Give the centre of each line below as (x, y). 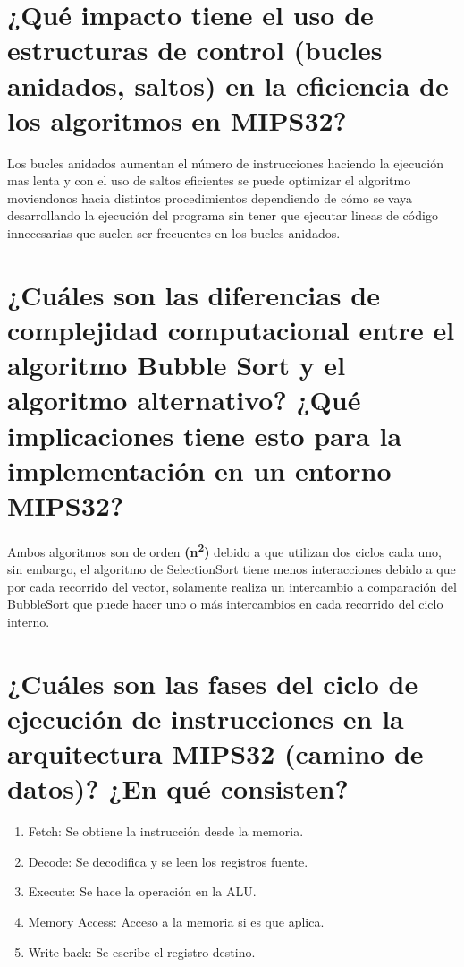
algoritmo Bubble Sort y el (177, 365)
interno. (29, 621)
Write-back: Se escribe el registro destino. (142, 951)
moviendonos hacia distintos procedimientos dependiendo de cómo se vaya (210, 197)
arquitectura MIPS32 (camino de (215, 753)
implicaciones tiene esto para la (205, 435)
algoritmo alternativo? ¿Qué (184, 400)
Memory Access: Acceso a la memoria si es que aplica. (176, 921)
